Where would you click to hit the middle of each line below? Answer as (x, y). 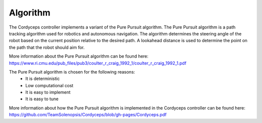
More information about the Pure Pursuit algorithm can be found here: (79, 56)
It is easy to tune (42, 99)
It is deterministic (43, 79)
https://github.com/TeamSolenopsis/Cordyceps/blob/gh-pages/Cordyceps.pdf (88, 115)
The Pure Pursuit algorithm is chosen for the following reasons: (72, 72)
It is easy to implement (48, 92)
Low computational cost (49, 85)
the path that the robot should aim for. (47, 47)
